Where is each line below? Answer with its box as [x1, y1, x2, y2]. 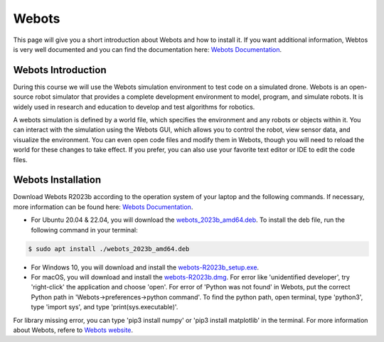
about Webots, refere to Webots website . [13, 326, 134, 334]
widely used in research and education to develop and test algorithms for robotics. [13, 102, 255, 111]
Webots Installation [13, 174, 102, 186]
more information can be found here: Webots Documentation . [13, 203, 193, 211]
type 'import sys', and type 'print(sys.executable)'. [31, 303, 178, 311]
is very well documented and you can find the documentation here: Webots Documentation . [13, 45, 282, 53]
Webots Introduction [13, 64, 107, 76]
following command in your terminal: [31, 225, 138, 234]
